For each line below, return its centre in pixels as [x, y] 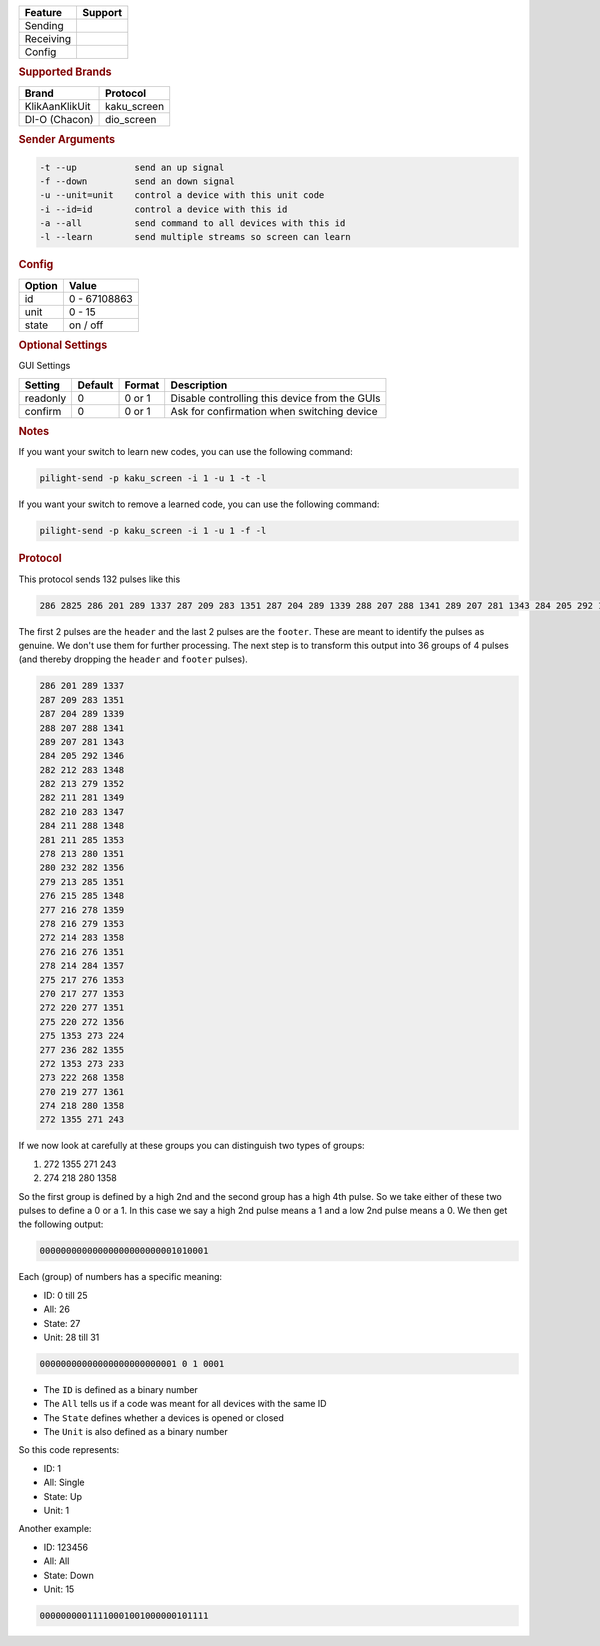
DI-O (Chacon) [59, 119]
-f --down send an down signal [137, 181]
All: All [56, 1561]
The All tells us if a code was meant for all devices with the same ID [185, 1404]
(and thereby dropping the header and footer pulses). [133, 659]
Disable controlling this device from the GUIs [275, 398]
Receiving [48, 38]
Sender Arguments [66, 140]
